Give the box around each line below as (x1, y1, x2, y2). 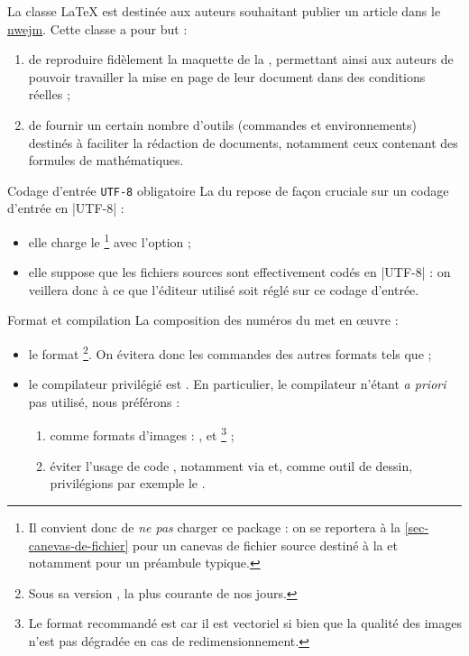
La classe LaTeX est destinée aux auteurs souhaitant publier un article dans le (7, 2, 441, 20)
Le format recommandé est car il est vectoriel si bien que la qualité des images (28, 614, 462, 633)
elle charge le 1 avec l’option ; (28, 230, 191, 251)
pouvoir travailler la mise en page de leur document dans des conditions (28, 67, 426, 86)
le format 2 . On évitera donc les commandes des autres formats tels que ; (28, 342, 432, 363)
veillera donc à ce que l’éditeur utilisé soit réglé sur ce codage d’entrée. (28, 280, 419, 299)
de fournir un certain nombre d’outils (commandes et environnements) (28, 115, 417, 134)
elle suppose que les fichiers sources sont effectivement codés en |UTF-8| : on (28, 263, 451, 282)
